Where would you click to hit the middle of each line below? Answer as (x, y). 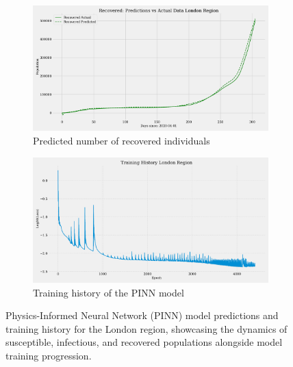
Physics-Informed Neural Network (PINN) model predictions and (142, 315)
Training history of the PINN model (109, 292)
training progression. (49, 355)
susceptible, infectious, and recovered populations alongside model (144, 342)
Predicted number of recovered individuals (122, 141)
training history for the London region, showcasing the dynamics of (146, 328)
